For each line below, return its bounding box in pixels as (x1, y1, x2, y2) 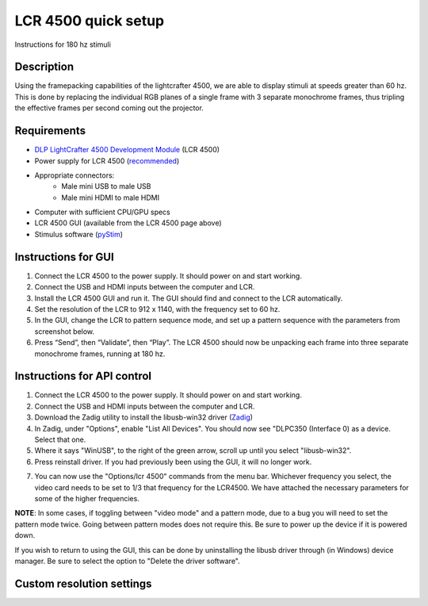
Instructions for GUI (14, 250, 114, 263)
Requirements (14, 124, 86, 138)
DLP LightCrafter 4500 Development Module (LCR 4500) (34, 145, 220, 155)
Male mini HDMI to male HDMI (61, 193, 160, 202)
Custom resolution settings (14, 577, 152, 590)
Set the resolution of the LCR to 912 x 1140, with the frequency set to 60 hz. (34, 304, 281, 313)
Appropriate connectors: (34, 171, 115, 180)
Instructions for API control (14, 370, 152, 383)
